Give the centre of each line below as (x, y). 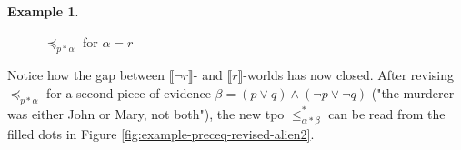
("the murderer (413, 92)
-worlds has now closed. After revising (349, 75)
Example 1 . (43, 11)
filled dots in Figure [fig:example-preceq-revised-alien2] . (161, 133)
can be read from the (387, 113)
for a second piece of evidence (128, 92)
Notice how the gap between (86, 75)
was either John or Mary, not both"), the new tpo (146, 113)
